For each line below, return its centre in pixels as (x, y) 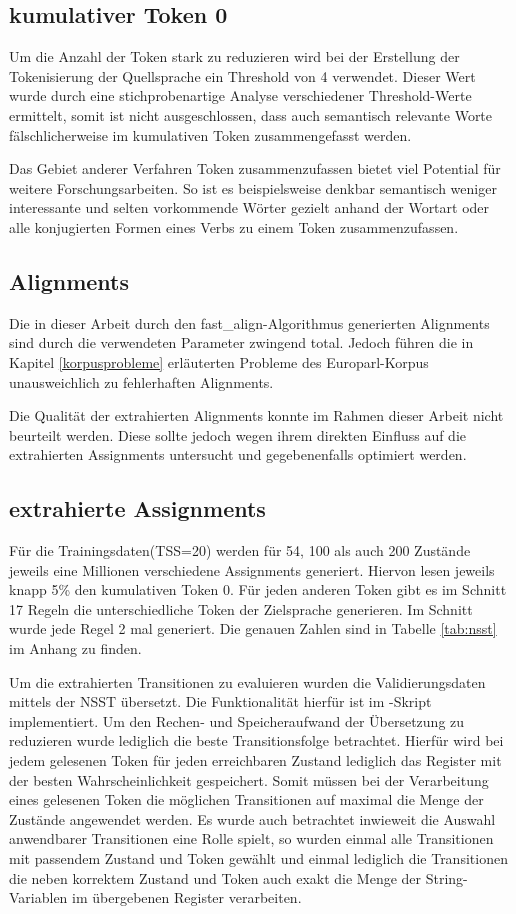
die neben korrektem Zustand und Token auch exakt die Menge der (215, 877)
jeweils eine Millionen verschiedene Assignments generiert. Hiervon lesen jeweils (252, 569)
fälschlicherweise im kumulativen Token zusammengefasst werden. (210, 134)
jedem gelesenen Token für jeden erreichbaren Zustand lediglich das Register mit (255, 760)
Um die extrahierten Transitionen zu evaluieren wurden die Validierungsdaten (247, 681)
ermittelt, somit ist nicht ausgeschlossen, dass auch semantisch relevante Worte (251, 114)
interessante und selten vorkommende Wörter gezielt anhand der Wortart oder (249, 207)
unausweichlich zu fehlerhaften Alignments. (141, 381)
